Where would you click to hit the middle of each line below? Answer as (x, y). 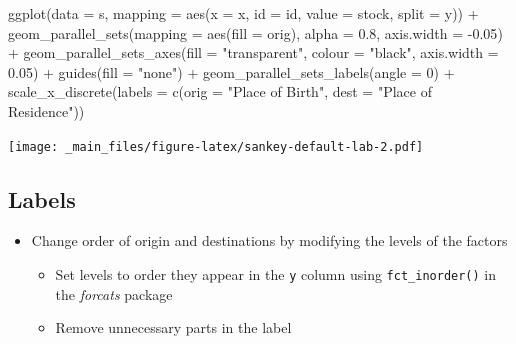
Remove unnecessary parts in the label (173, 327)
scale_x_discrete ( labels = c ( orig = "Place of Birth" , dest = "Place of (220, 91)
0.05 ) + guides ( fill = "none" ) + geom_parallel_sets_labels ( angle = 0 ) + (231, 71)
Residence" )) (46, 110)
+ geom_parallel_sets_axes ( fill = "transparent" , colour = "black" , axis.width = (253, 52)
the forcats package (114, 293)
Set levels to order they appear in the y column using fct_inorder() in (276, 274)
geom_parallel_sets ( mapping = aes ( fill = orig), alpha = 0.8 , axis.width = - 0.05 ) (255, 32)
